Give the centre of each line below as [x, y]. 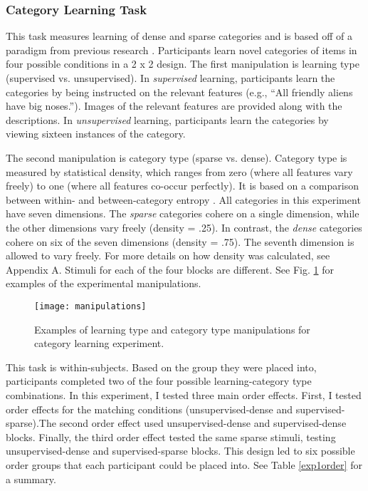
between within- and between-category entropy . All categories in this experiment [183, 199]
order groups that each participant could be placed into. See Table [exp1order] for [184, 464]
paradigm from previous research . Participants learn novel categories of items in [182, 50]
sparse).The [31, 423]
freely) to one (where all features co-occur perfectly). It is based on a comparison [182, 186]
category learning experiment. [99, 343]
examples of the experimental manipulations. [104, 283]
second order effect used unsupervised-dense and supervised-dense [203, 423]
